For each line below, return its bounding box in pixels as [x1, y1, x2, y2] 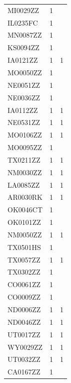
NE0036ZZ [7, 92, 40, 102]
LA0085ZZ [7, 179, 40, 190]
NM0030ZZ [7, 167, 42, 177]
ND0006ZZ [7, 304, 41, 314]
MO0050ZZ [7, 67, 42, 77]
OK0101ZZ [7, 217, 41, 227]
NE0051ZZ [7, 79, 40, 90]
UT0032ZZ [7, 354, 40, 364]
